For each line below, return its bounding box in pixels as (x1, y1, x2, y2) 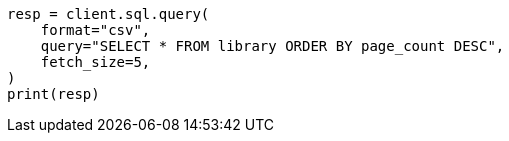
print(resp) (7, 86, 100, 102)
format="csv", (40, 22, 151, 38)
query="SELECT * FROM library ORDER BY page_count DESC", (40, 38, 505, 54)
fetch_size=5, (40, 54, 151, 70)
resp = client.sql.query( (7, 6, 210, 22)
